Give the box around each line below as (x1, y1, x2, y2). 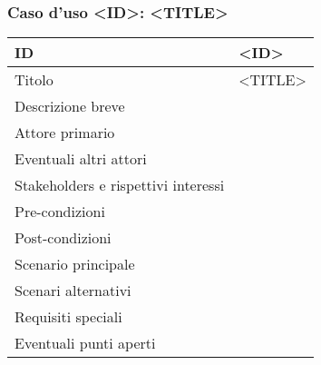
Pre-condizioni (15, 201, 105, 222)
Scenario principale (15, 253, 135, 275)
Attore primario (15, 122, 115, 143)
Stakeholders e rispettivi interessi (15, 174, 225, 196)
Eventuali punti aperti (15, 332, 156, 354)
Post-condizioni (15, 227, 112, 249)
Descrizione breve (15, 95, 125, 117)
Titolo (15, 69, 53, 91)
